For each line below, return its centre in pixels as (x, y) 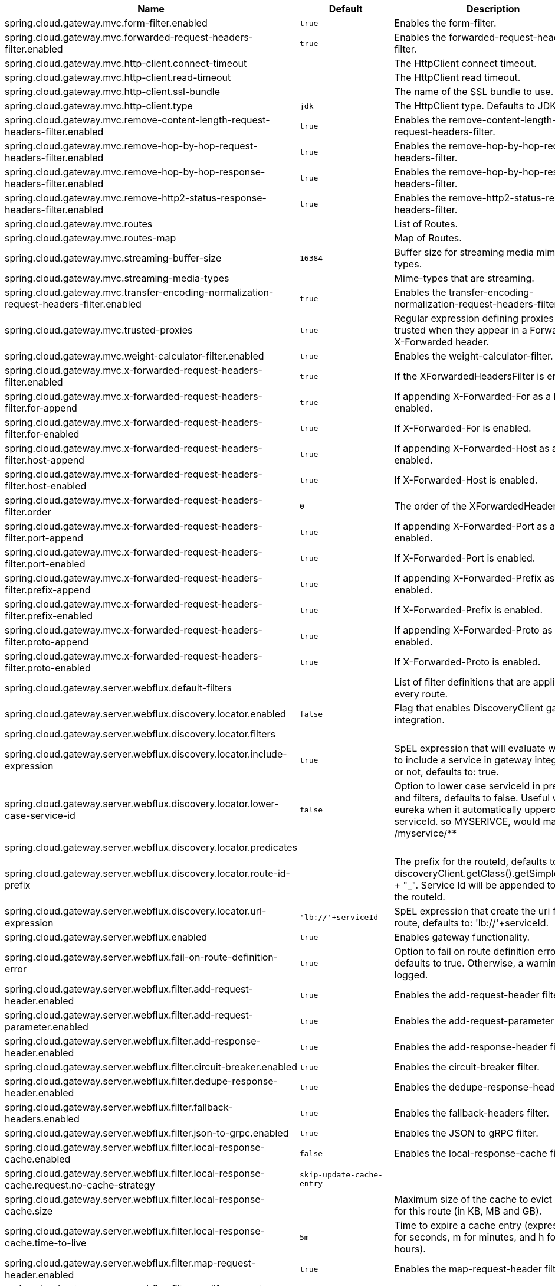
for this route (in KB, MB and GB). (468, 1211)
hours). (410, 1249)
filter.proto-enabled (48, 668)
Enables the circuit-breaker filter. (467, 1067)
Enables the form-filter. (445, 23)
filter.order (28, 512)
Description (493, 9)
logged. (411, 975)
